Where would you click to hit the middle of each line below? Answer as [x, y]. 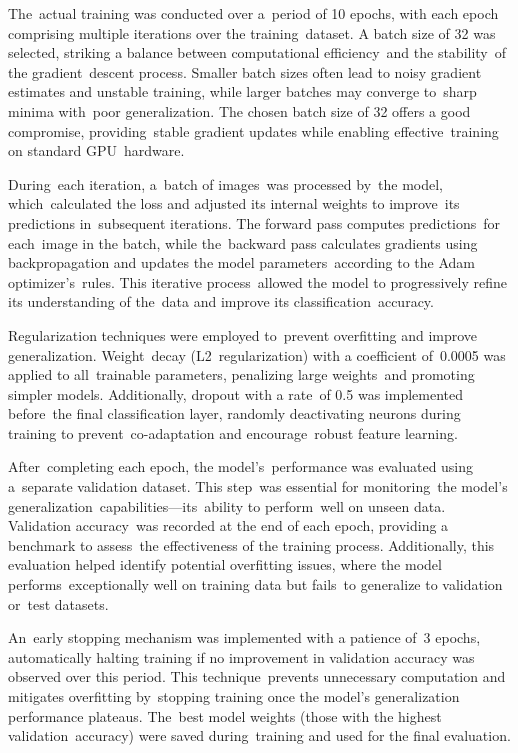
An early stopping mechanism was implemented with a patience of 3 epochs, [244, 637]
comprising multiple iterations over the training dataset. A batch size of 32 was [252, 32]
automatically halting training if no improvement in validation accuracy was [241, 656]
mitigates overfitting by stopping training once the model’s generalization [234, 696]
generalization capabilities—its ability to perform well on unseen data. [227, 505]
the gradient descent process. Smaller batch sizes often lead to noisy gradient [245, 71]
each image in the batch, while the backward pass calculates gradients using [243, 242]
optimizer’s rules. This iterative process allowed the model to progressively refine [257, 281]
